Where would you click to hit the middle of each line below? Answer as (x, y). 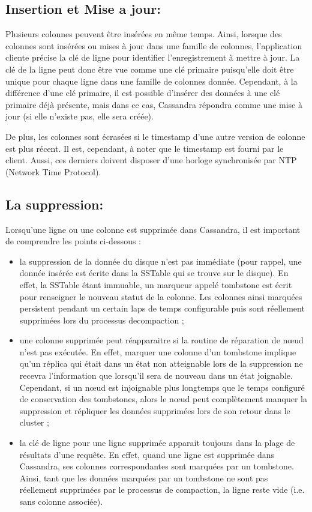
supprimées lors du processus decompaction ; (102, 320)
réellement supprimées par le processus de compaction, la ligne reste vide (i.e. (162, 489)
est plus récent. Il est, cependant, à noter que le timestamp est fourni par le (145, 148)
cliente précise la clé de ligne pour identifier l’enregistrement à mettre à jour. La (153, 57)
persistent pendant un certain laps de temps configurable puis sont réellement (162, 308)
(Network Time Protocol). (53, 171)
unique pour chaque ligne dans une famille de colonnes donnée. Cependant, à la (151, 81)
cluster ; (34, 422)
